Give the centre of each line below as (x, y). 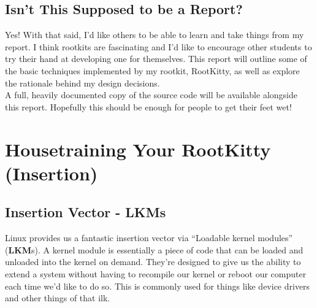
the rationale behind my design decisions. (82, 83)
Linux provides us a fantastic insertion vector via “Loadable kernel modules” (149, 238)
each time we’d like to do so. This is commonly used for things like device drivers (158, 286)
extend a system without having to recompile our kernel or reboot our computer (156, 273)
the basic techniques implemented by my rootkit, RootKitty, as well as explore (152, 70)
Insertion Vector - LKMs (86, 212)
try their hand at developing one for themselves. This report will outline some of (156, 59)
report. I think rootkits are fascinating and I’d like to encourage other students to (158, 46)
